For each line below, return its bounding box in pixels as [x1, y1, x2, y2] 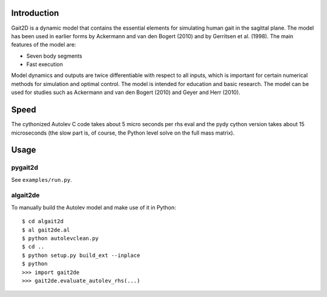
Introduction [11, 8, 59, 18]
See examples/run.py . [11, 176, 72, 183]
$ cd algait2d [22, 218, 64, 225]
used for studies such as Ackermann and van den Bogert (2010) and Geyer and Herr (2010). [11, 88, 240, 96]
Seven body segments [26, 52, 82, 59]
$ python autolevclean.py [22, 235, 99, 242]
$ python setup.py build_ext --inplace [22, 252, 140, 259]
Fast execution [26, 61, 63, 68]
